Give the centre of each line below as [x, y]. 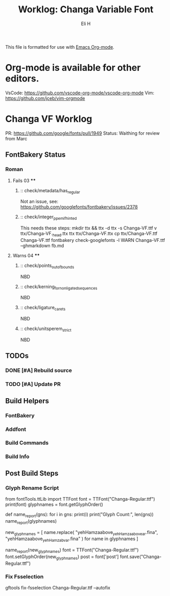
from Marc [16, 138]
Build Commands [27, 443]
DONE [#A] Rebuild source [39, 371]
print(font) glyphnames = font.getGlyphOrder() [54, 505]
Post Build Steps [32, 473]
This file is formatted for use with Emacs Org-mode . [60, 47]
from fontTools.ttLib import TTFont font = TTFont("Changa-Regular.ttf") [80, 499]
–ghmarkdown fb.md [42, 245]
